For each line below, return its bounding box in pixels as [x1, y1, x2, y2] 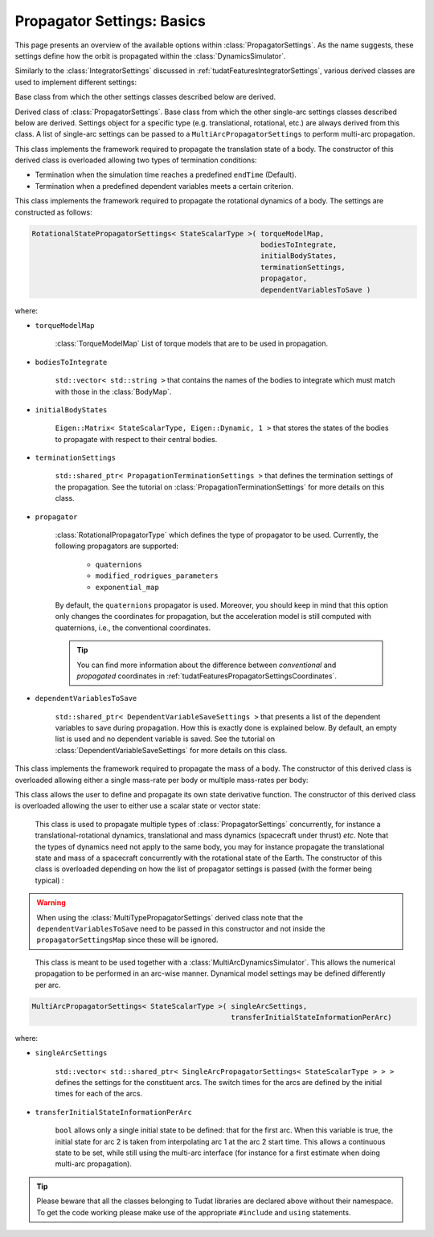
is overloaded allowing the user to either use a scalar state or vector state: [14, 801, 260, 811]
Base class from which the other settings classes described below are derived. [14, 92, 276, 102]
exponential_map [95, 583, 160, 592]
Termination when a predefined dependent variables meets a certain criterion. [35, 181, 293, 190]
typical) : [35, 875, 64, 885]
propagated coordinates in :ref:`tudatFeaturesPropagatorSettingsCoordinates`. [76, 671, 338, 681]
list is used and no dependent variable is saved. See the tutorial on [55, 734, 276, 743]
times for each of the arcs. [55, 1089, 143, 1099]
